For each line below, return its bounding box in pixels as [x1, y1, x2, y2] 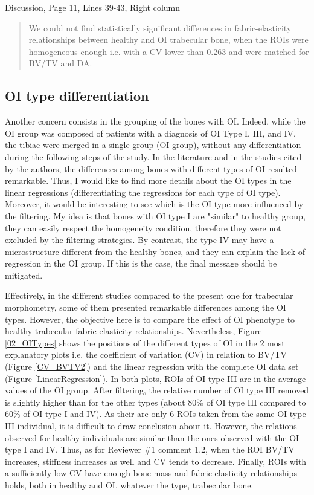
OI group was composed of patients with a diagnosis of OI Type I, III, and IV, [5, 126, 296, 139]
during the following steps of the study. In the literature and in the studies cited [5, 150, 302, 163]
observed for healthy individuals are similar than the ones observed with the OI [5, 431, 300, 444]
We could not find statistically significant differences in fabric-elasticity [28, 21, 292, 34]
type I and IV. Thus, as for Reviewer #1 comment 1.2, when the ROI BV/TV [5, 443, 295, 456]
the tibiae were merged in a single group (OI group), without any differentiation [5, 138, 301, 151]
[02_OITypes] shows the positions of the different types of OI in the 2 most [5, 336, 285, 349]
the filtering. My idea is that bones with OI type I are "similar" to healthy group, [5, 209, 306, 222]
